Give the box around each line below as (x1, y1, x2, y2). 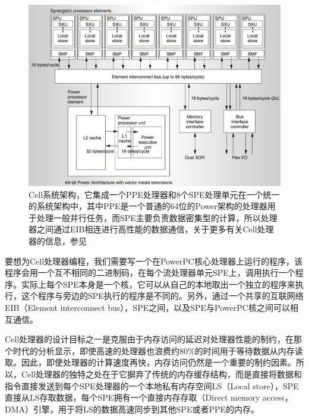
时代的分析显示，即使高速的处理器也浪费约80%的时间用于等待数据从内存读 (12, 344, 303, 357)
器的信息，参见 (29, 235, 87, 247)
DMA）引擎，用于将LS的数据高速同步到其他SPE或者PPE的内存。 (5, 402, 260, 415)
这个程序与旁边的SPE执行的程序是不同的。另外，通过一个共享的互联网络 (21, 289, 304, 302)
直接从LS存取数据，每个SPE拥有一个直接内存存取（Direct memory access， (5, 391, 293, 404)
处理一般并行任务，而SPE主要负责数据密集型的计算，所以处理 (36, 211, 278, 223)
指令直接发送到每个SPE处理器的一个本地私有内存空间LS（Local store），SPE (5, 379, 299, 392)
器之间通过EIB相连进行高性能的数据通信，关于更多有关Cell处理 (29, 223, 274, 235)
